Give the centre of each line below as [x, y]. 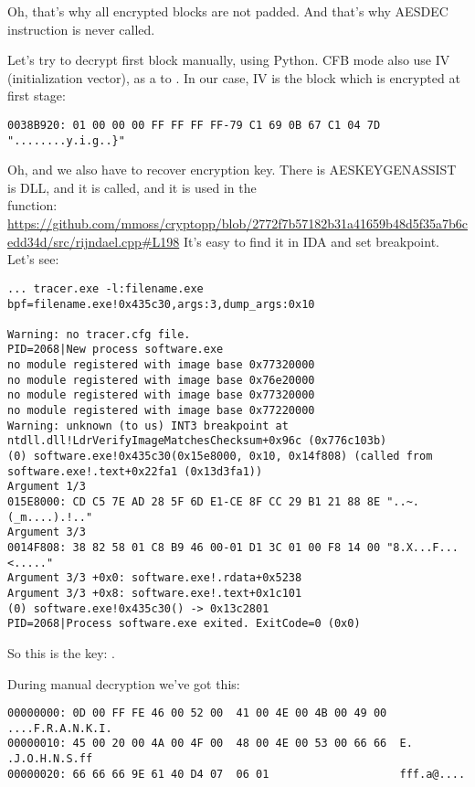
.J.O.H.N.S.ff [50, 759]
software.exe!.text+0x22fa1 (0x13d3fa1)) [135, 471]
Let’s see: [33, 259]
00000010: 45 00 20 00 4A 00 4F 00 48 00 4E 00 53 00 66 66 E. [210, 744]
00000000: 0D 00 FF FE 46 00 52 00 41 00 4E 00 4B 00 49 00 [197, 713]
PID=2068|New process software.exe [116, 350]
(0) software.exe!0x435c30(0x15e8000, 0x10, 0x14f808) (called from [220, 457]
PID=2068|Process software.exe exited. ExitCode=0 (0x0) [184, 624]
